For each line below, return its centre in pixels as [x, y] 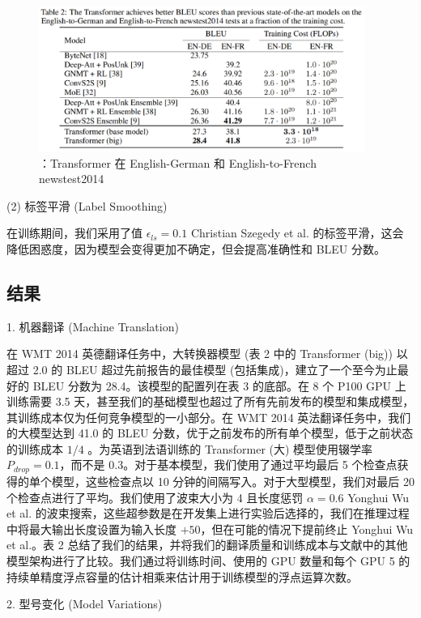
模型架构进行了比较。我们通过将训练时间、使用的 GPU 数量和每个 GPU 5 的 [208, 560]
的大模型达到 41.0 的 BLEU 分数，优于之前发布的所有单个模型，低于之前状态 [210, 433]
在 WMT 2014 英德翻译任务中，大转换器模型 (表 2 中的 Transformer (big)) [200, 354]
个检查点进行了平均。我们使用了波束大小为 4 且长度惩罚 [155, 497]
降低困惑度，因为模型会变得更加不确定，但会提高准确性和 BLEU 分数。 [196, 248]
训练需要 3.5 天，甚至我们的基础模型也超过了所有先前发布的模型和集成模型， [210, 401]
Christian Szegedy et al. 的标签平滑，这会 [297, 233]
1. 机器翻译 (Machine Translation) [93, 326]
